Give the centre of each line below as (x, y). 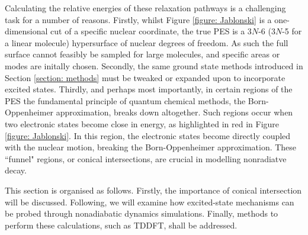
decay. (16, 170)
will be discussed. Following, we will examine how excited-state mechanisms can (150, 202)
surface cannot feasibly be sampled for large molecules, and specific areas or (142, 54)
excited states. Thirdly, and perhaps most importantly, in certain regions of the (149, 89)
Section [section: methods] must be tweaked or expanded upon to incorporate (145, 77)
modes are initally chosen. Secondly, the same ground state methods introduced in (154, 65)
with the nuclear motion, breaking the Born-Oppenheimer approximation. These (151, 147)
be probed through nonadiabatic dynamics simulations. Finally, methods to (142, 213)
